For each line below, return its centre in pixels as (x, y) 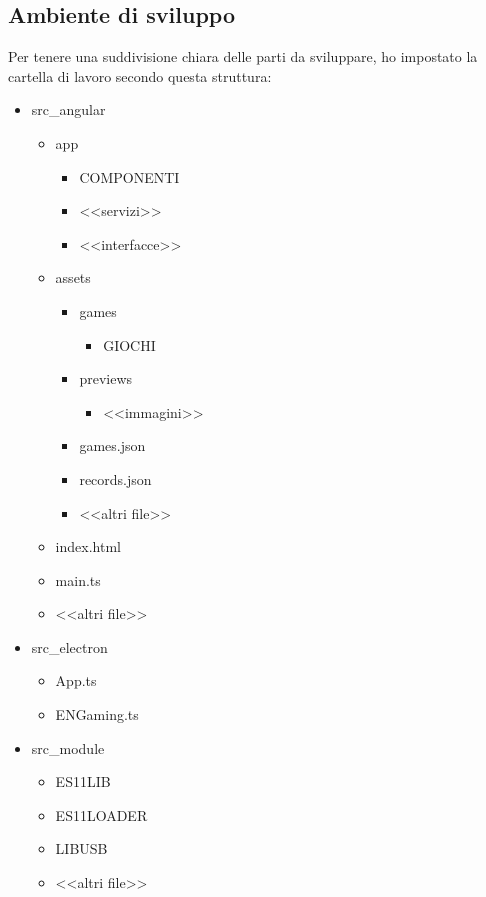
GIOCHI (129, 344)
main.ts (78, 579)
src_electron (69, 646)
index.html (88, 546)
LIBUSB (81, 848)
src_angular (68, 109)
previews (106, 378)
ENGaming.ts (97, 714)
